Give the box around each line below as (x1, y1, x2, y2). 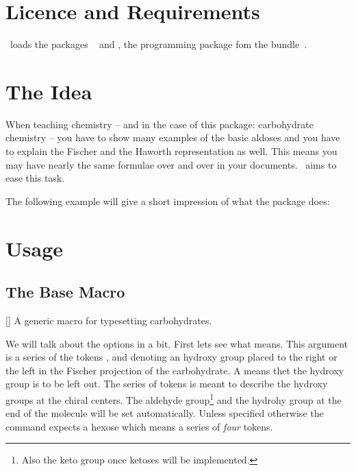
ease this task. (5, 171, 65, 185)
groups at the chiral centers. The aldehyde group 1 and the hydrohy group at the (5, 390, 342, 407)
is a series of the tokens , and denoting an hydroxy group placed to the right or (5, 350, 338, 364)
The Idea (5, 77, 92, 105)
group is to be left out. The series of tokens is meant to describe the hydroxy (5, 376, 328, 391)
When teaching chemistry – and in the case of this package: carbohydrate (5, 117, 314, 131)
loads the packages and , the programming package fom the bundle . (10, 37, 307, 51)
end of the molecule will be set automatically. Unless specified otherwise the (5, 406, 324, 420)
